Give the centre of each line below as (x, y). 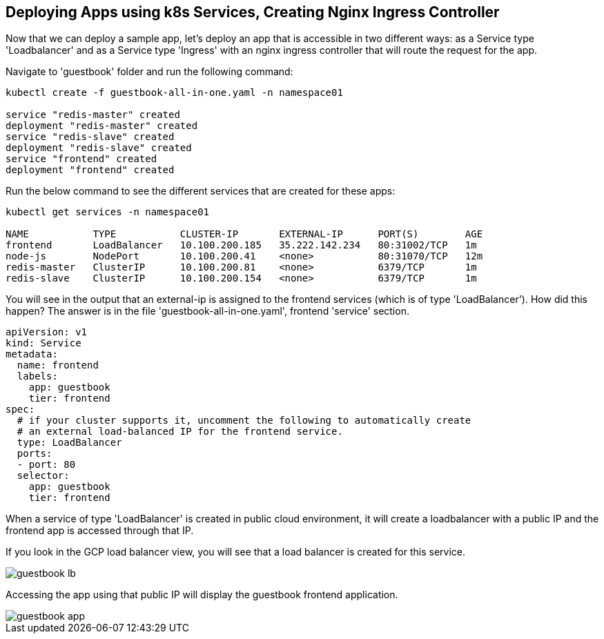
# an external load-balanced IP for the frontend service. (180, 432)
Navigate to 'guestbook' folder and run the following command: (149, 72)
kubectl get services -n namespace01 (108, 212)
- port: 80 (46, 465)
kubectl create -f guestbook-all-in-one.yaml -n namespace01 (174, 93)
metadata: (32, 354)
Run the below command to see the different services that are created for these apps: (201, 191)
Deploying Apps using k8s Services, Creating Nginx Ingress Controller (253, 12)
